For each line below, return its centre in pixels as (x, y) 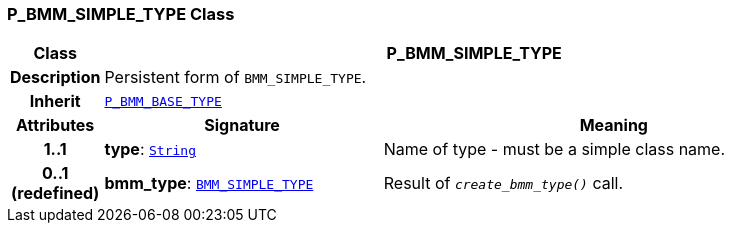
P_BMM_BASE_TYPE (163, 101)
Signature (242, 125)
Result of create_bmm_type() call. (503, 183)
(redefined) (55, 193)
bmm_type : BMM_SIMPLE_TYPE (209, 183)
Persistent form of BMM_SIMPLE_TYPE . (235, 77)
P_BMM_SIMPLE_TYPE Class (121, 14)
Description (55, 77)
